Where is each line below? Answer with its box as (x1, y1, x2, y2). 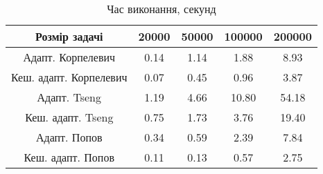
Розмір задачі (35, 28, 103, 44)
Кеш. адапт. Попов (24, 149, 114, 165)
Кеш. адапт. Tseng (25, 109, 114, 125)
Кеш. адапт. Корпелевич (11, 69, 128, 85)
